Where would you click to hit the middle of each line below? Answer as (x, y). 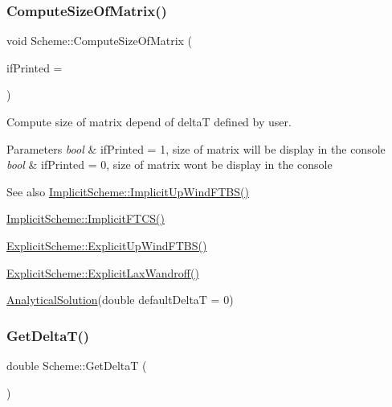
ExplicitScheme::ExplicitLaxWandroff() (103, 272)
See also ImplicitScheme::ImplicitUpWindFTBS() (128, 191)
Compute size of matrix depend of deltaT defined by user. (149, 121)
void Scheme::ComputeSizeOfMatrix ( (100, 41)
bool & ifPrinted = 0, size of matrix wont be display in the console (169, 164)
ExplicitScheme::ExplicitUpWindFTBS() (107, 245)
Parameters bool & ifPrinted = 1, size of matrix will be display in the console (196, 148)
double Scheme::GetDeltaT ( (77, 365)
